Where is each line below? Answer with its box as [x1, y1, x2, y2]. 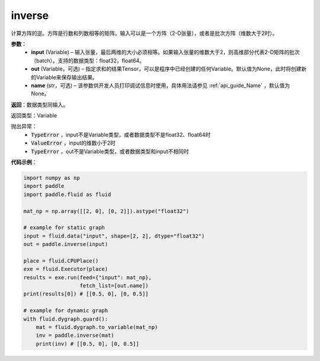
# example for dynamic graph [23, 307, 108, 314]
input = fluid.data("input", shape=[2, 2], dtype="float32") [23, 232, 205, 239]
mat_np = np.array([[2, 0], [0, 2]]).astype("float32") [23, 207, 190, 215]
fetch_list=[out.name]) [79, 282, 149, 289]
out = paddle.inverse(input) [23, 241, 108, 248]
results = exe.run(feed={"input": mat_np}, [23, 274, 152, 281]
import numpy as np [23, 175, 80, 181]
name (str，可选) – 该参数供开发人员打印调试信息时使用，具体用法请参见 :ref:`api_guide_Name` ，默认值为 [31, 82, 290, 89]
